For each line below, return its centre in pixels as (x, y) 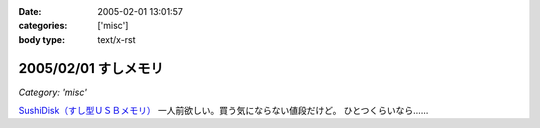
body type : (41, 39)
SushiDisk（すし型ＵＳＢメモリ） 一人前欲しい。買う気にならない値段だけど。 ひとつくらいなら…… (223, 111)
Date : (30, 11)
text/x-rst (116, 39)
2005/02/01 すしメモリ (91, 68)
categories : (43, 26)
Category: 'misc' (52, 92)
